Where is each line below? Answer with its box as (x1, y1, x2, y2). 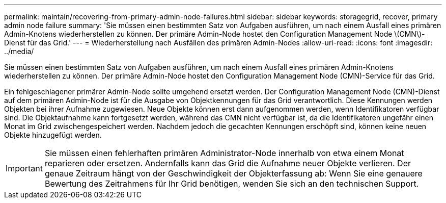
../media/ (4, 47, 34, 56)
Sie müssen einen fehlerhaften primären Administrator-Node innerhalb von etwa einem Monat (44, 148, 404, 158)
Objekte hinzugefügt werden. (4, 131, 102, 139)
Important (6, 163, 43, 173)
